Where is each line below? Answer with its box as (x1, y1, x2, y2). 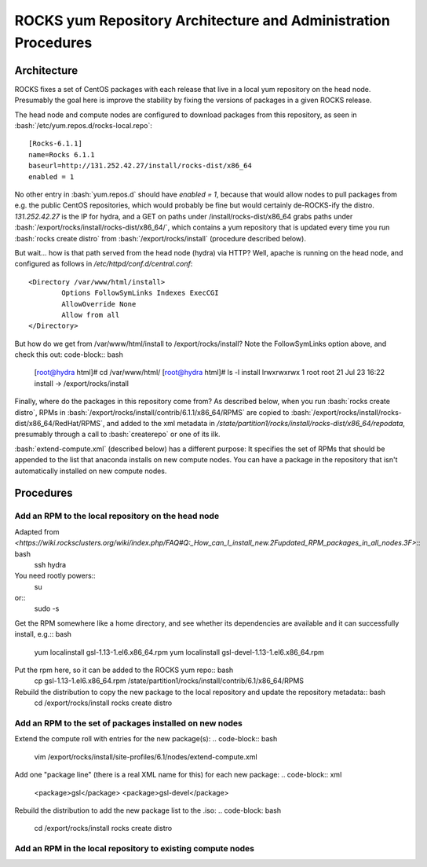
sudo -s (34, 604, 60, 613)
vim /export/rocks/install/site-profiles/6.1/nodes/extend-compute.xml (34, 751, 258, 762)
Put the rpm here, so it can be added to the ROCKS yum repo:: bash (14, 665, 234, 675)
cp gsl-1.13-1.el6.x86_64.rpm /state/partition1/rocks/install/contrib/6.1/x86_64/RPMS (34, 676, 305, 685)
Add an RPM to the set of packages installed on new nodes (14, 718, 243, 729)
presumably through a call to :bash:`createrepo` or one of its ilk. (14, 429, 221, 439)
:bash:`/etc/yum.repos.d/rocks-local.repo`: (14, 121, 153, 130)
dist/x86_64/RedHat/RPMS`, (14, 419, 105, 428)
